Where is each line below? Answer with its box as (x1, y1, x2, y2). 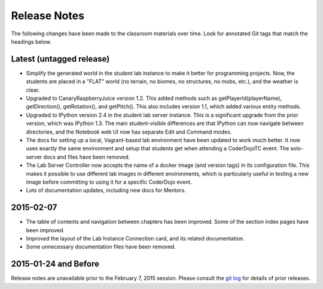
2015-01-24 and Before (11, 259, 100, 269)
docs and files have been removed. (43, 153, 130, 160)
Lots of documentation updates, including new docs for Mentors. (26, 187, 186, 194)
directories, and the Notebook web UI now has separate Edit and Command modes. (26, 128, 232, 135)
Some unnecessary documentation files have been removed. (26, 243, 176, 251)
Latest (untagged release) (11, 54, 110, 64)
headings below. (11, 38, 52, 45)
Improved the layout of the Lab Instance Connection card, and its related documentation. (26, 235, 245, 242)
